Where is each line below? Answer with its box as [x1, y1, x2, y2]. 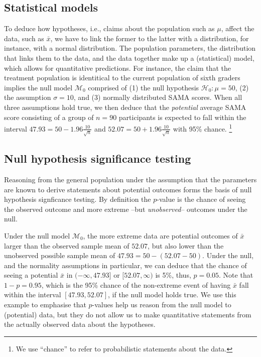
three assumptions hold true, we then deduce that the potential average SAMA [4, 101, 246, 112]
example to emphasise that [4, 299, 86, 310]
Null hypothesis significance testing [4, 151, 191, 166]
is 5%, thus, [155, 270, 191, 280]
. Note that [219, 270, 253, 280]
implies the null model [4, 82, 73, 92]
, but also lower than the [148, 240, 224, 251]
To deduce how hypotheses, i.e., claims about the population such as [4, 23, 215, 34]
